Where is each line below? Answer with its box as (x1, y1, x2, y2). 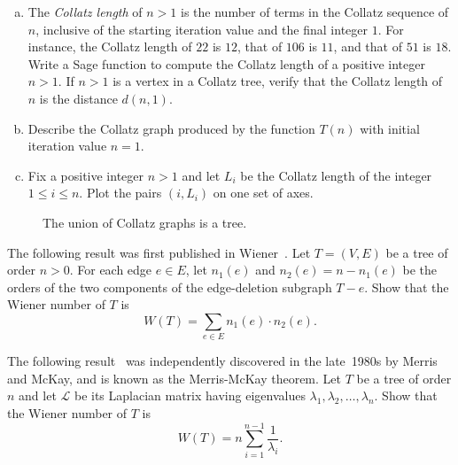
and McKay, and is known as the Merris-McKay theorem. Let (7, 368, 341, 387)
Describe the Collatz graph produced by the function (27, 119, 315, 137)
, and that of (333, 37, 402, 56)
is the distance (39, 89, 118, 107)
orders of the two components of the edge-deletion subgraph (7, 277, 332, 296)
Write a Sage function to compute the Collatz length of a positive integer (27, 54, 425, 73)
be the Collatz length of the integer (240, 166, 432, 184)
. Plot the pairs (79, 183, 162, 202)
